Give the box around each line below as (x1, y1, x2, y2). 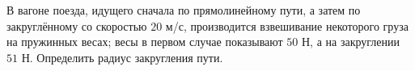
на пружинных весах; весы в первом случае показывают (6, 33, 283, 50)
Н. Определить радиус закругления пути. (21, 48, 223, 65)
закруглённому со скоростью (6, 17, 147, 34)
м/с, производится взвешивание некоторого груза (165, 17, 409, 34)
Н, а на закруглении (302, 33, 400, 50)
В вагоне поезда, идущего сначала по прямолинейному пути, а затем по (6, 2, 361, 18)
